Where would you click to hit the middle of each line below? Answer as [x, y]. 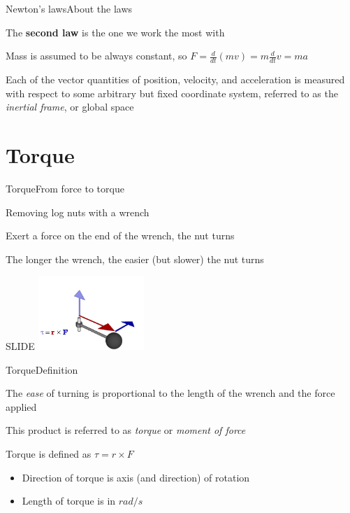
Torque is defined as [49, 454]
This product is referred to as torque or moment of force [126, 430]
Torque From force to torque [65, 188]
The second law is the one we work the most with [115, 32]
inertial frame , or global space [70, 107]
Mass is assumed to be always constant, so [96, 56]
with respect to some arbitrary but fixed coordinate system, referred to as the [172, 93]
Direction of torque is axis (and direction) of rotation [136, 477]
